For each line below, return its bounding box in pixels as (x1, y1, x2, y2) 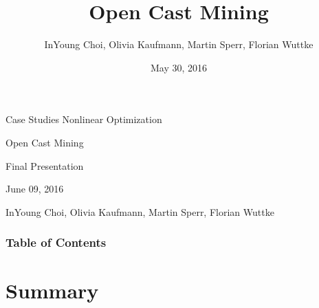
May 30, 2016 (150, 60, 208, 74)
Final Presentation (5, 158, 84, 173)
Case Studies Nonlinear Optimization (5, 112, 162, 126)
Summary (5, 276, 99, 305)
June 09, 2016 (5, 181, 64, 196)
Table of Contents (5, 234, 107, 251)
